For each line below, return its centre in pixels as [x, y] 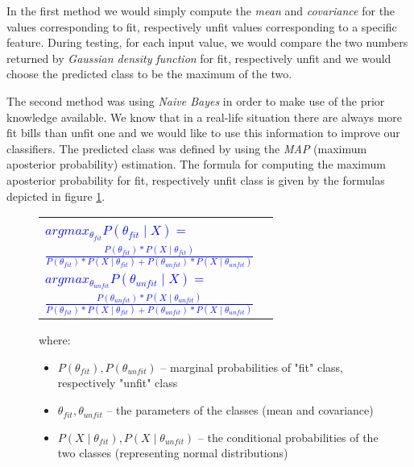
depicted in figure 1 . [56, 196]
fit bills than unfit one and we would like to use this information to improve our [203, 133]
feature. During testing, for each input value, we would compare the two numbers [207, 42]
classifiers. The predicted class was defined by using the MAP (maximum [187, 148]
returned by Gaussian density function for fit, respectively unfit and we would [199, 58]
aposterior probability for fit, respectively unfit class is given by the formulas [196, 179]
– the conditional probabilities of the [288, 437]
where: [55, 340]
